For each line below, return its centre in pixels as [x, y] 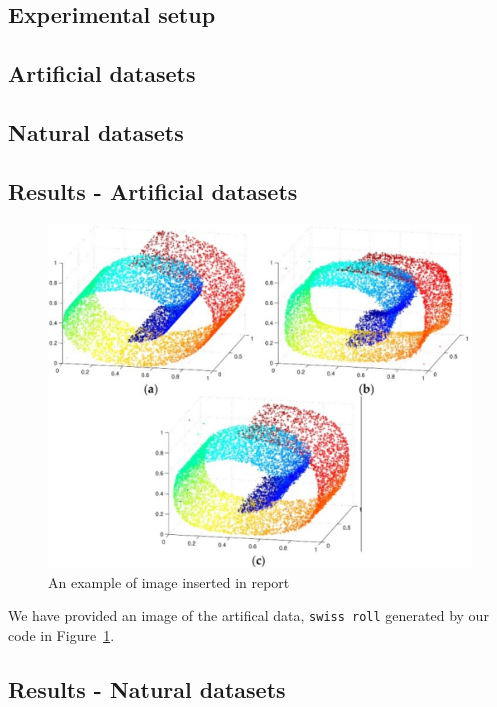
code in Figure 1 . [61, 634]
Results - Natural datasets [147, 688]
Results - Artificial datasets [153, 190]
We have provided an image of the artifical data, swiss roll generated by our [248, 615]
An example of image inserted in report [169, 581]
